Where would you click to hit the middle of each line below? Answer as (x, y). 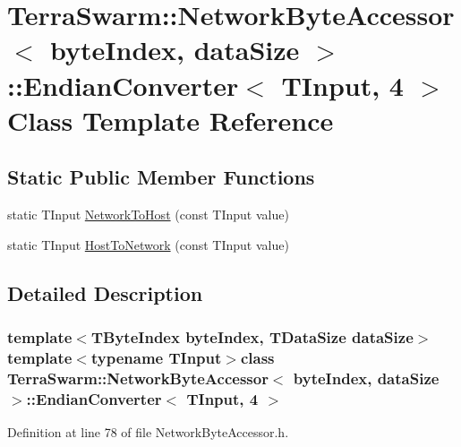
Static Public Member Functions (161, 177)
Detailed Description (105, 292)
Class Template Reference (171, 120)
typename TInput (156, 357)
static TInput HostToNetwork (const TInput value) (148, 244)
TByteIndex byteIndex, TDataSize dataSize (252, 337)
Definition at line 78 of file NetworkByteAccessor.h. (148, 432)
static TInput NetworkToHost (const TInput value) (148, 215)
